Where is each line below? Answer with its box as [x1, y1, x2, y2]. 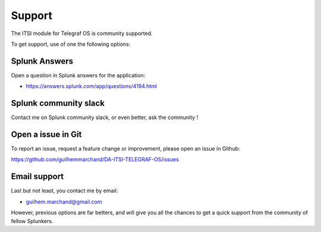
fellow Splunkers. [11, 217, 53, 224]
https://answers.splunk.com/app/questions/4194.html [26, 83, 158, 90]
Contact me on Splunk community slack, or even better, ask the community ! [11, 114, 199, 121]
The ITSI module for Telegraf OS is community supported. [11, 30, 153, 37]
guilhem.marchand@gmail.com [26, 198, 102, 205]
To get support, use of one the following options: [11, 40, 131, 48]
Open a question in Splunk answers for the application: [11, 71, 146, 79]
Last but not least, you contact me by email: [11, 187, 118, 195]
